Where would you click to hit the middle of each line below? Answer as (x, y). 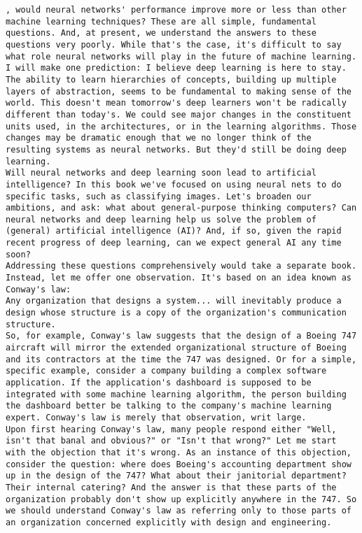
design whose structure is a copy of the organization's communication (176, 313)
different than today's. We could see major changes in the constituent (179, 114)
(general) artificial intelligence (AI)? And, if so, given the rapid (174, 231)
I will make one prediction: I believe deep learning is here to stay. (176, 68)
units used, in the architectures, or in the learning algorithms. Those (181, 126)
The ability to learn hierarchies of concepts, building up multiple (171, 79)
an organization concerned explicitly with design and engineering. (169, 522)
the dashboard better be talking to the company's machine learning (169, 406)
